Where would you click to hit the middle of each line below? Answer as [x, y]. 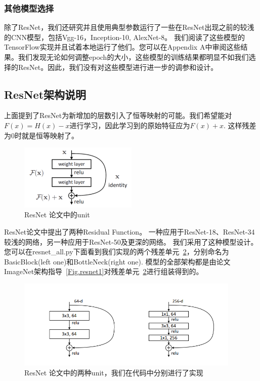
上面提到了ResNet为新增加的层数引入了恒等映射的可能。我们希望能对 [118, 115]
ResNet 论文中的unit [57, 215]
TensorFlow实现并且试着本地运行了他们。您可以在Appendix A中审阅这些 [122, 47]
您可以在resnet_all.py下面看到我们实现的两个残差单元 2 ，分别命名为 [117, 252]
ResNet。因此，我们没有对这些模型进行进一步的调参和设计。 [118, 67]
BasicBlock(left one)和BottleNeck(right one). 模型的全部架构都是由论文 [117, 261]
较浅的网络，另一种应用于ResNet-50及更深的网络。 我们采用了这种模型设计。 [131, 241]
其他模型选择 [29, 8]
